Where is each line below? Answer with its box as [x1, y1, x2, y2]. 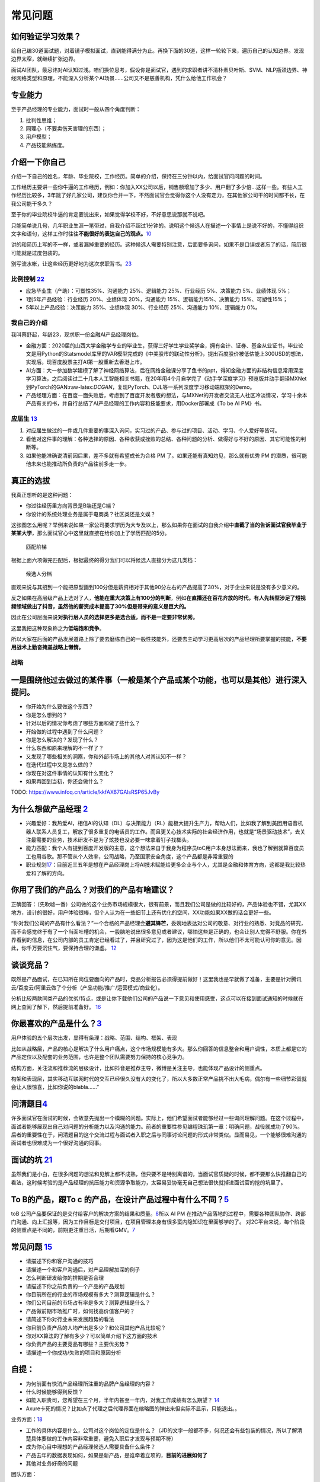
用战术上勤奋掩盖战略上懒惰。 [11, 644, 84, 651]
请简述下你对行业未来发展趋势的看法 [25, 1316, 114, 1323]
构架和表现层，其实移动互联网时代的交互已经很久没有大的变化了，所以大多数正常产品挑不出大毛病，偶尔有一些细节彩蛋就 [11, 1075, 307, 1082]
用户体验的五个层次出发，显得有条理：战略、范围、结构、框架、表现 [11, 1034, 177, 1042]
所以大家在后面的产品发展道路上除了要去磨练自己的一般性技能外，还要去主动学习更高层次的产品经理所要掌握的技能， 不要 [11, 635, 307, 643]
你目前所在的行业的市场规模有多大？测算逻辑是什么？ [25, 1291, 156, 1298]
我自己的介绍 [11, 318, 48, 327]
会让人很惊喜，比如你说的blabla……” [11, 1084, 100, 1091]
